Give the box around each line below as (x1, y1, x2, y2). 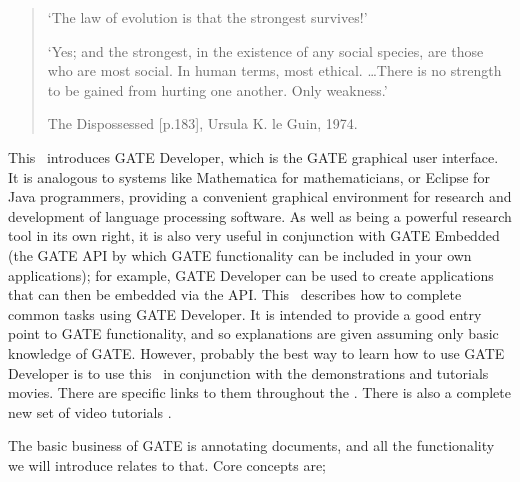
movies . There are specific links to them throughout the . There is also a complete (8, 382, 511, 403)
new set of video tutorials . (8, 401, 172, 422)
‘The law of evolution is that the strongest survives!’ (47, 7, 368, 27)
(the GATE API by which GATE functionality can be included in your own (8, 244, 472, 265)
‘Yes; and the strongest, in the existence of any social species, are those (47, 40, 484, 61)
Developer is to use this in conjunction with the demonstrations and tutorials (8, 362, 489, 383)
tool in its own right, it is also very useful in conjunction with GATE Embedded (8, 225, 500, 246)
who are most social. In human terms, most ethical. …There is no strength (47, 60, 502, 81)
